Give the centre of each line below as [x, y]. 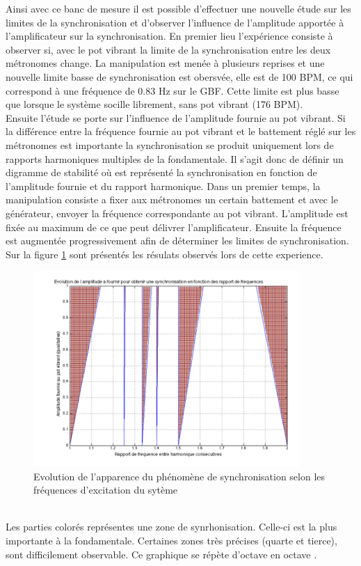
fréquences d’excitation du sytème [106, 490]
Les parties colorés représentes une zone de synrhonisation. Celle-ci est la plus [171, 527]
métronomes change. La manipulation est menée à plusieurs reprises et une [165, 63]
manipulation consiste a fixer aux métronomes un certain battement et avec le [172, 199]
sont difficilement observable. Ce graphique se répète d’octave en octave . [161, 554]
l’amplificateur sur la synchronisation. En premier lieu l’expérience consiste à [169, 36]
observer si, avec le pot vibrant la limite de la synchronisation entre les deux [168, 49]
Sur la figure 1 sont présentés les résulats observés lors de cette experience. [165, 254]
